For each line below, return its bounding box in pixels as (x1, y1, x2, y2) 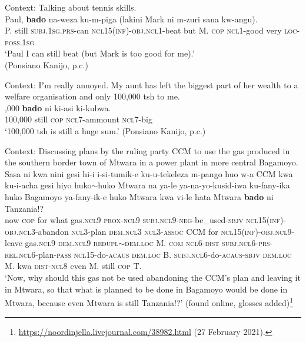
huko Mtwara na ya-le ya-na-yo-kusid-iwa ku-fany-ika (98, 179, 290, 191)
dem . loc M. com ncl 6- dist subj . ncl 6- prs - (125, 237, 273, 249)
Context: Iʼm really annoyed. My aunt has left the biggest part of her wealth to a (5, 78, 298, 91)
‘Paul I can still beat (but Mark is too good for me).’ (5, 47, 195, 59)
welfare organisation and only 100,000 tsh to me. (5, 90, 180, 102)
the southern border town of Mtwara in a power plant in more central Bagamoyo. (5, 156, 298, 168)
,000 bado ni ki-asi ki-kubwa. (5, 101, 111, 114)
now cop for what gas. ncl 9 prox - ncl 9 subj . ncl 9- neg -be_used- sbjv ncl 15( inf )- (5, 214, 287, 226)
